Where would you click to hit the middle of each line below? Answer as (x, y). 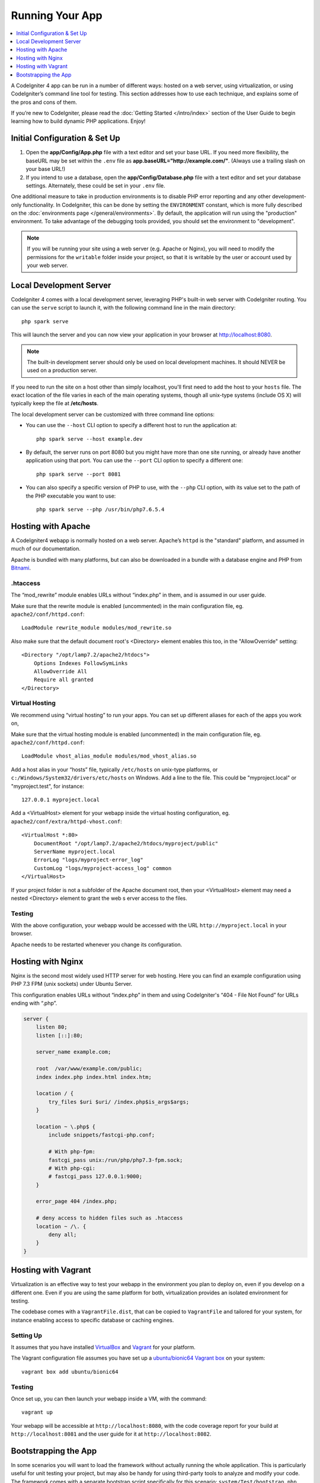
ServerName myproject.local (74, 852)
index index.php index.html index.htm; (94, 1077)
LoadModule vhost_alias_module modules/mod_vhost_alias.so (109, 756)
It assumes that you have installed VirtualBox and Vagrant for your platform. (103, 1347)
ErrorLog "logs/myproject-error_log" (88, 860)
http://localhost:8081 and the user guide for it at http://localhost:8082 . (111, 1434)
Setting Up (27, 1335)
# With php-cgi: (72, 1168)
